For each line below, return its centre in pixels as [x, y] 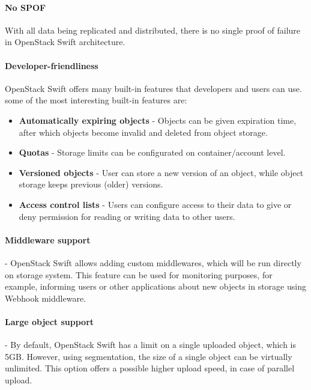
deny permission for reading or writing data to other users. [127, 216]
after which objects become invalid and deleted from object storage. [143, 132]
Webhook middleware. [46, 298]
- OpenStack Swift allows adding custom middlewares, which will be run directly [153, 262]
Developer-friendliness [52, 65]
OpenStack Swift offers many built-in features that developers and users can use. [153, 88]
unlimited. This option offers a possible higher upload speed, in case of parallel [150, 368]
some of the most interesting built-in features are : [96, 100]
